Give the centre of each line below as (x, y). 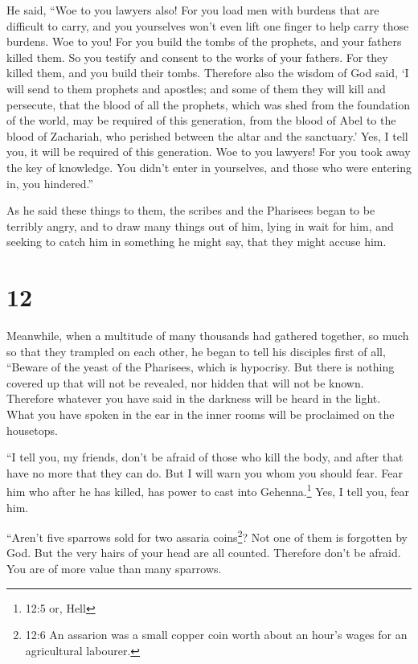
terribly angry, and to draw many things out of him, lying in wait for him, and (200, 225)
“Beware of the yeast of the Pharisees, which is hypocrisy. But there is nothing (201, 367)
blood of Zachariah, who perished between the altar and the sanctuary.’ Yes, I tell (207, 135)
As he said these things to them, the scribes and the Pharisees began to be (191, 210)
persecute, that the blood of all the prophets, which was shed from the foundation (209, 104)
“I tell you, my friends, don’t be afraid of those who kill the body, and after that (205, 457)
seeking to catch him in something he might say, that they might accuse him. (197, 242)
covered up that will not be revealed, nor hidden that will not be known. (185, 382)
